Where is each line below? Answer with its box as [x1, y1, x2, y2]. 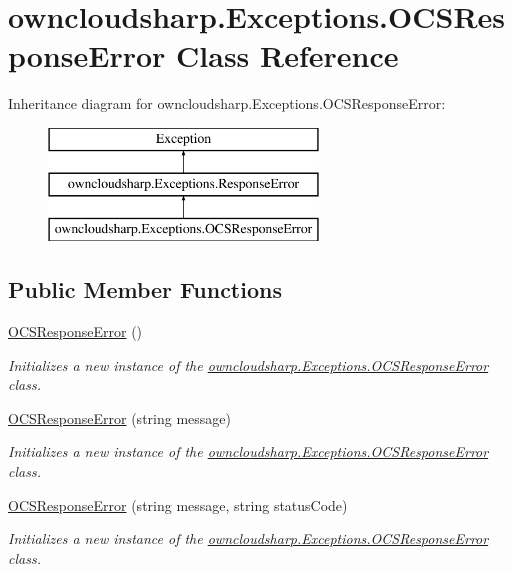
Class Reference [176, 35, 399, 76]
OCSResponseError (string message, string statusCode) [8, 494, 348, 515]
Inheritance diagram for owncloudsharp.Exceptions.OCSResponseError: [8, 93, 446, 114]
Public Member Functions [8, 274, 282, 305]
